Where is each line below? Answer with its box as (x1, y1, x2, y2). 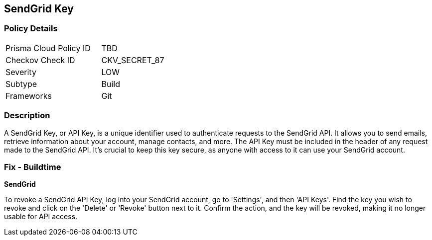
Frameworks (5, 90, 52, 101)
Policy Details (4, 23, 58, 34)
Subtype (5, 79, 37, 89)
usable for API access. (4, 212, 78, 221)
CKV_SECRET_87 (101, 55, 164, 65)
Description (4, 110, 50, 121)
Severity (5, 67, 36, 77)
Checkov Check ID (5, 55, 75, 65)
